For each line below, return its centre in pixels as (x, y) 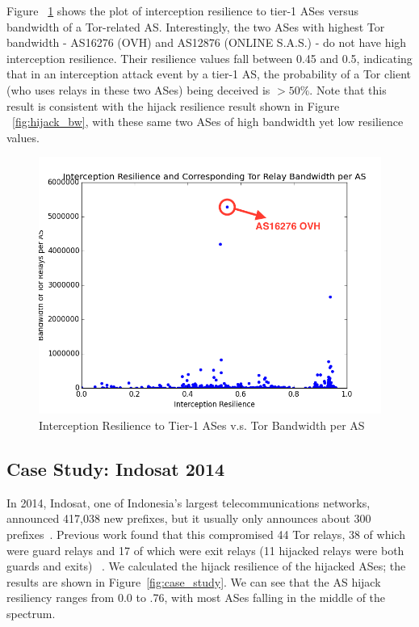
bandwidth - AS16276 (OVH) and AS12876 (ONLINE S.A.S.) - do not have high (207, 42)
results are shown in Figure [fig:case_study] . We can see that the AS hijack (194, 581)
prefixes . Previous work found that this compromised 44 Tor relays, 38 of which (206, 534)
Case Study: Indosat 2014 (116, 468)
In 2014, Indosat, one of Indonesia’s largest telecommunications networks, (189, 502)
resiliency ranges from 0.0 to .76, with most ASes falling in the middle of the (196, 598)
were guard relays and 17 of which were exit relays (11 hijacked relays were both (205, 550)
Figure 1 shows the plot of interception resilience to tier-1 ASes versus (182, 11)
